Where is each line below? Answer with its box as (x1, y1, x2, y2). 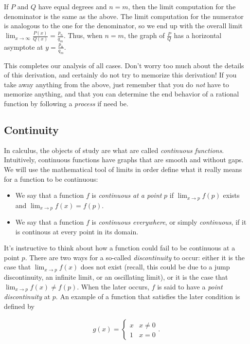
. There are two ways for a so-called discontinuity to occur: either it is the (25, 252, 245, 262)
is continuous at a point (91, 190, 162, 200)
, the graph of (124, 30, 165, 40)
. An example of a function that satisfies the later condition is (55, 291, 240, 301)
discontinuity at (4, 291, 51, 301)
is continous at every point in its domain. (15, 226, 139, 236)
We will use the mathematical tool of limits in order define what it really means (4, 164, 242, 174)
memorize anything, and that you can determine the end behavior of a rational (4, 89, 239, 99)
